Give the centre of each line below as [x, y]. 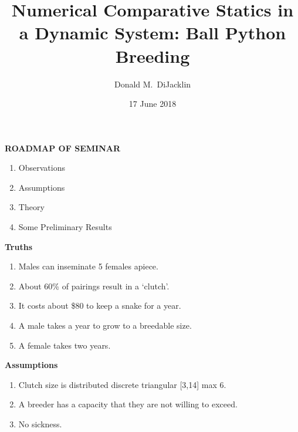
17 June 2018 [153, 104]
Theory [31, 207]
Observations [42, 168]
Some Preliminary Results [65, 227]
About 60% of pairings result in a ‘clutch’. [94, 286]
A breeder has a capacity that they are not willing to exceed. [128, 404]
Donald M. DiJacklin [153, 84]
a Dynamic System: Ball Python [153, 33]
